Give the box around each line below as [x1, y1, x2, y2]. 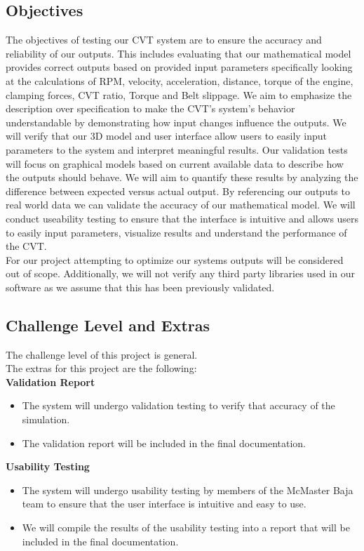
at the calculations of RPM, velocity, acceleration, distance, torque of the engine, [6, 73, 353, 88]
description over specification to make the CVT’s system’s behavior [6, 101, 295, 116]
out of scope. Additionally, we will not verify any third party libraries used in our [6, 266, 355, 281]
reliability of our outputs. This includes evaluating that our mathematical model [6, 46, 351, 60]
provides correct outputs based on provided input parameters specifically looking [6, 60, 353, 74]
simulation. [22, 412, 70, 427]
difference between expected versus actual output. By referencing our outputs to [6, 183, 350, 198]
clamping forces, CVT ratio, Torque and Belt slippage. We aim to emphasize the [6, 87, 352, 102]
